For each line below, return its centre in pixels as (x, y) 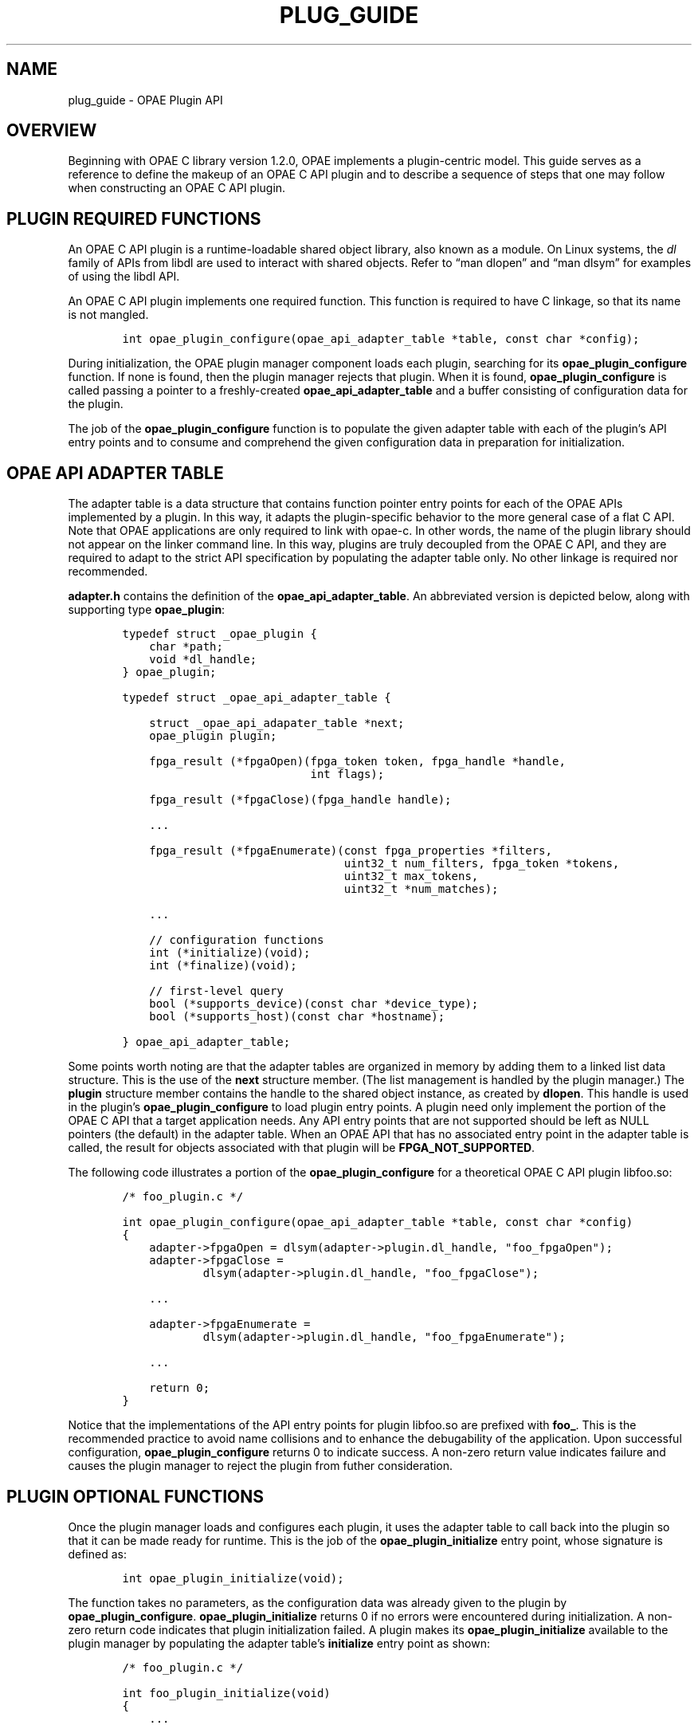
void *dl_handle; (203, 660)
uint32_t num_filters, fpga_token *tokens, (482, 864)
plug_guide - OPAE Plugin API (145, 100)
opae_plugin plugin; (213, 736)
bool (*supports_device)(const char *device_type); (314, 1004)
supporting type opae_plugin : (147, 610)
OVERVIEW (52, 131)
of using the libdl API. (124, 277)
